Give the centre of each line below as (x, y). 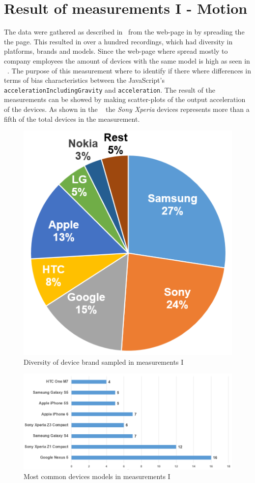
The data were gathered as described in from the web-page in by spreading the (124, 32)
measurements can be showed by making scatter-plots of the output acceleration (125, 99)
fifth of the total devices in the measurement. (72, 119)
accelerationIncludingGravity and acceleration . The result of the (110, 89)
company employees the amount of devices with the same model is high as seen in (127, 60)
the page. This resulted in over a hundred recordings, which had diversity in (118, 41)
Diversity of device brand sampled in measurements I (104, 362)
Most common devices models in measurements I (97, 476)
